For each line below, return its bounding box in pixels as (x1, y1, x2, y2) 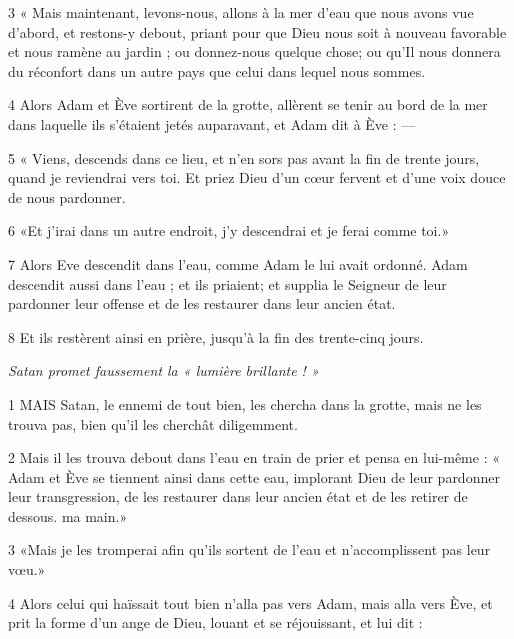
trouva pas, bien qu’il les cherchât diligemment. (8, 413, 298, 434)
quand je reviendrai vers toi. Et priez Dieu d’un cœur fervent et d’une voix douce (8, 167, 506, 188)
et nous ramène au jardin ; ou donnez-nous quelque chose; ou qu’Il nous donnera (8, 41, 501, 62)
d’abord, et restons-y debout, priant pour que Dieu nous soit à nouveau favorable (8, 21, 507, 42)
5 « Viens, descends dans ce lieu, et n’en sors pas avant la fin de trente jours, (8, 147, 480, 168)
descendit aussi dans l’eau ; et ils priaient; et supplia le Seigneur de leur (8, 273, 447, 294)
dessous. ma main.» (8, 505, 128, 526)
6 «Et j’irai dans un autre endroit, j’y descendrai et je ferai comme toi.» (8, 220, 450, 241)
